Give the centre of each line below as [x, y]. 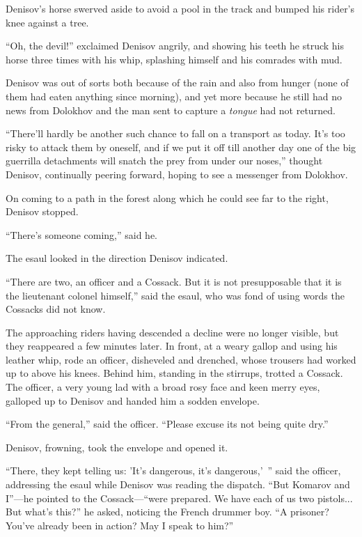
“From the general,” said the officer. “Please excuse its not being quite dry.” [167, 424]
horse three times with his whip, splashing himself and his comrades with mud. [174, 59]
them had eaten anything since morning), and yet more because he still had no [174, 96]
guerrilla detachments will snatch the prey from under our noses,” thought [164, 161]
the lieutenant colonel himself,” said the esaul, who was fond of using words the [175, 295]
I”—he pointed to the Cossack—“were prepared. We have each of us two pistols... [179, 498]
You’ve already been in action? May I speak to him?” [120, 525]
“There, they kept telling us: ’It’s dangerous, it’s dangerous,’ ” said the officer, [173, 470]
